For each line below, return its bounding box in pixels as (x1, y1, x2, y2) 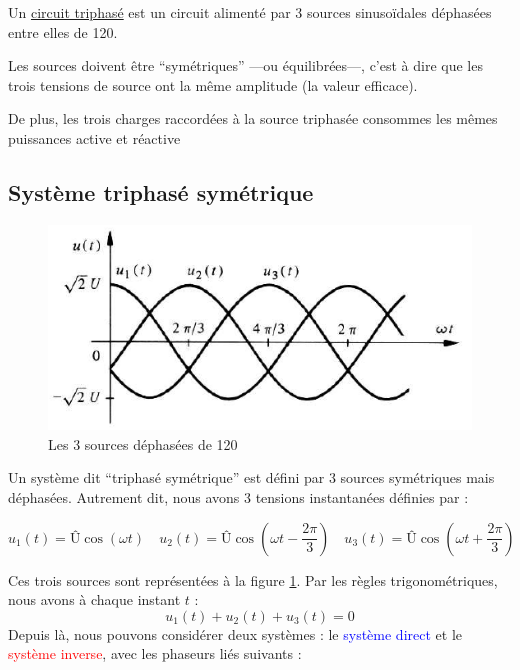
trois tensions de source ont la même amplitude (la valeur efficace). (8, 74, 418, 95)
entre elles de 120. (8, 21, 118, 42)
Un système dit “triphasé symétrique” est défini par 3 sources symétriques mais (8, 467, 495, 488)
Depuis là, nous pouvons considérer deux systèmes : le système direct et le (8, 623, 463, 644)
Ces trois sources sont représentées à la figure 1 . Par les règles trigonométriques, (8, 569, 498, 590)
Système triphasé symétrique (8, 176, 314, 207)
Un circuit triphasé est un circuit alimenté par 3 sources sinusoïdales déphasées (8, 2, 492, 22)
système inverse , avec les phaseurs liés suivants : (8, 643, 302, 664)
